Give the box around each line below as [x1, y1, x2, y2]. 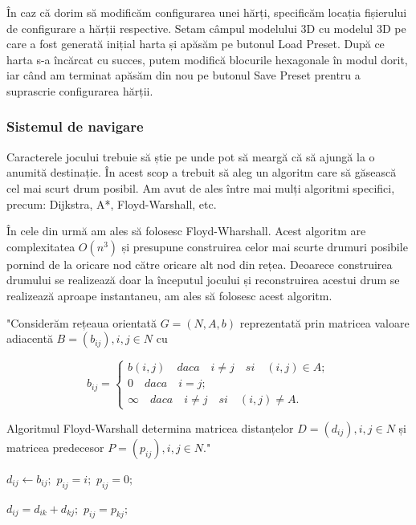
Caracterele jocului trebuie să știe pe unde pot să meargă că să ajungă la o [6, 148, 375, 165]
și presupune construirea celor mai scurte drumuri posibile [121, 238, 408, 254]
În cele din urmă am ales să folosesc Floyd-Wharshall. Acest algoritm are [6, 222, 366, 239]
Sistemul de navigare [6, 116, 144, 136]
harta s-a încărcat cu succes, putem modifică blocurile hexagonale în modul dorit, [6, 51, 408, 67]
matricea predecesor [6, 438, 104, 455]
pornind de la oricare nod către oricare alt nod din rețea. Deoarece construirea [6, 255, 393, 272]
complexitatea [6, 238, 75, 254]
